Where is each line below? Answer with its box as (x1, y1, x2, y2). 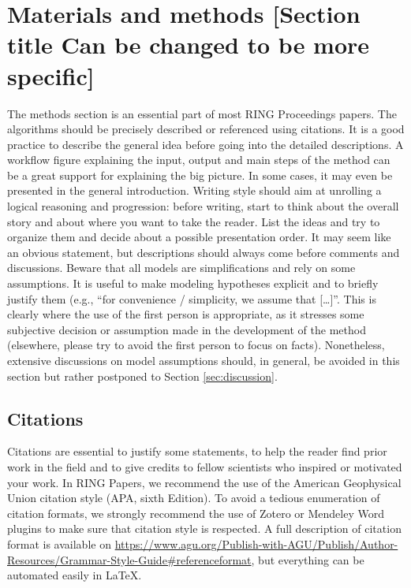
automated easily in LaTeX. (7, 567, 142, 583)
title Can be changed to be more (7, 28, 370, 61)
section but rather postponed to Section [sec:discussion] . (7, 367, 278, 384)
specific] (7, 59, 95, 91)
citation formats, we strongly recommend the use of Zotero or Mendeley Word (7, 504, 385, 521)
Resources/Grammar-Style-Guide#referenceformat (7, 551, 252, 568)
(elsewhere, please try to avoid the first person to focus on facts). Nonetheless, (7, 337, 385, 353)
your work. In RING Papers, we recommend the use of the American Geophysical (7, 474, 402, 490)
